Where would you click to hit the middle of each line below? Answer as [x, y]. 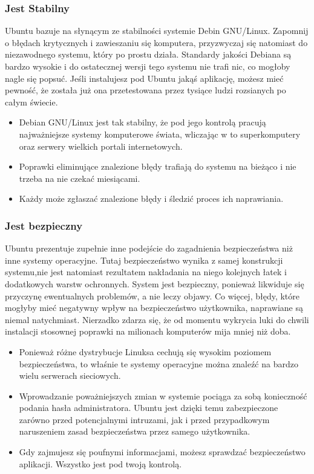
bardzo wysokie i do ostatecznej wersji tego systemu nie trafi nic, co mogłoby [148, 66]
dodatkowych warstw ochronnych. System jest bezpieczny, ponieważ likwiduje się [155, 283]
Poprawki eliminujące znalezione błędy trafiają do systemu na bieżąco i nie [158, 166]
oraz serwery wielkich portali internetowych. [101, 146]
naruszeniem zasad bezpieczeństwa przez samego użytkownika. [135, 431]
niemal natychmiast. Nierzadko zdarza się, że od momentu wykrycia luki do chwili [157, 319]
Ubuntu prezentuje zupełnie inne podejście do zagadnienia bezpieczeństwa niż [149, 248]
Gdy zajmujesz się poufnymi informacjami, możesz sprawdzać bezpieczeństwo [162, 452]
